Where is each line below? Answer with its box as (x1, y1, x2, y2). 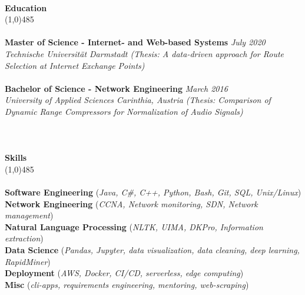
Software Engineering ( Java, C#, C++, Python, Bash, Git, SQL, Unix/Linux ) (5, 186, 301, 198)
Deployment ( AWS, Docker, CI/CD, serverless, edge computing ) (5, 267, 244, 279)
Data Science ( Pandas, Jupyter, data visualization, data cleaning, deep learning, (5, 244, 300, 256)
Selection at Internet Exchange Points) (5, 59, 145, 71)
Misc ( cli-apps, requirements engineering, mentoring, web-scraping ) (5, 278, 249, 290)
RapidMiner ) (5, 255, 51, 267)
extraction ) (5, 232, 44, 244)
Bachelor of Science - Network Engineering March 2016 (5, 82, 228, 94)
